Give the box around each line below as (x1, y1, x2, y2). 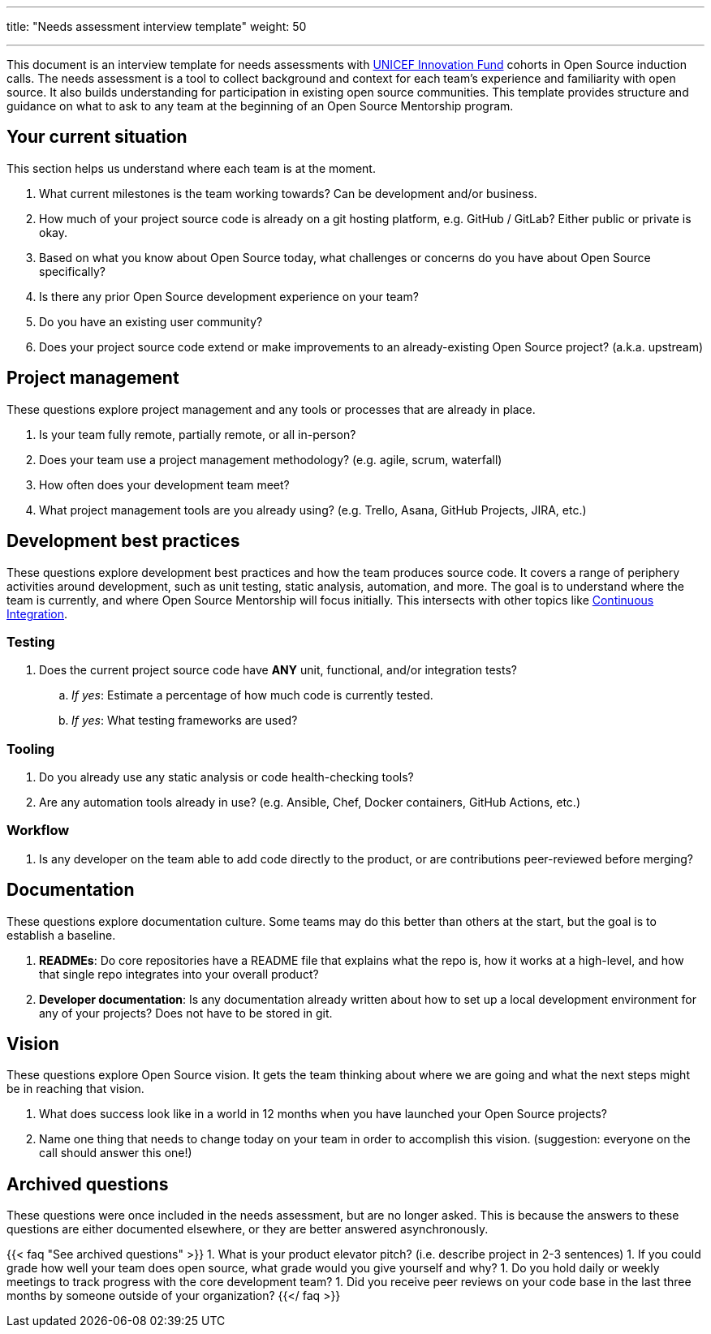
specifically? (39, 264, 106, 278)
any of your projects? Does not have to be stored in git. (39, 1005, 333, 1020)
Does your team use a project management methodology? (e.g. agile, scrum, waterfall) (39, 452, 502, 467)
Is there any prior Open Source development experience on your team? (39, 289, 419, 303)
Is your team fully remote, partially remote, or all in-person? (39, 427, 356, 441)
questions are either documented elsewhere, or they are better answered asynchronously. (6, 1222, 489, 1237)
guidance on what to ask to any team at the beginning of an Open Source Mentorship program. (6, 99, 514, 113)
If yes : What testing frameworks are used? (71, 713, 298, 728)
